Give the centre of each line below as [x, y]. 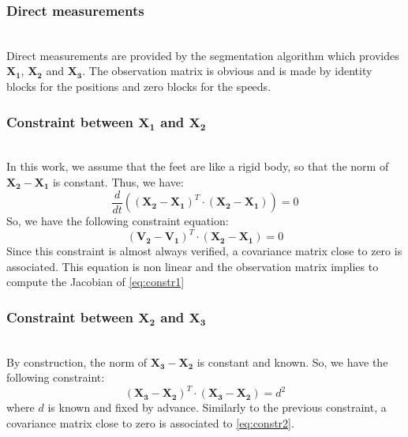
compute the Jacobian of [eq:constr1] [95, 282]
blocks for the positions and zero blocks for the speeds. [139, 86]
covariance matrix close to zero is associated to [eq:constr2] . [150, 423]
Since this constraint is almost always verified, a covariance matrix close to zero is [204, 251]
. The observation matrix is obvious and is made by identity [227, 71]
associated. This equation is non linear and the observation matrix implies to [193, 266]
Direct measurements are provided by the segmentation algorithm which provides [203, 55]
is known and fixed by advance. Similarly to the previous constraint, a [217, 407]
